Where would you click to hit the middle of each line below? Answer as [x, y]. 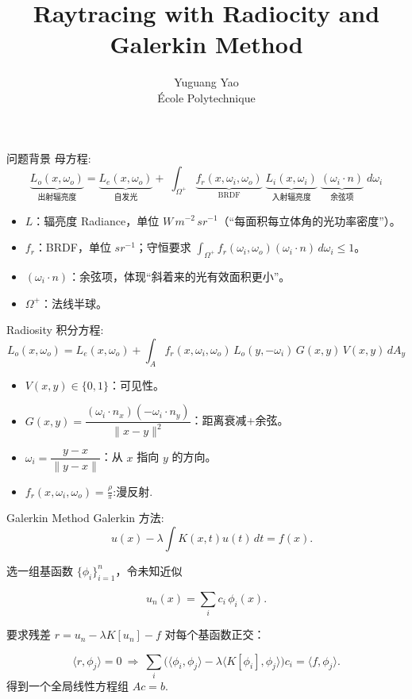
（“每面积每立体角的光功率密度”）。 [309, 220]
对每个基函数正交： [215, 634]
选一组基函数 [40, 570]
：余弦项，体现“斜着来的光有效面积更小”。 [179, 276]
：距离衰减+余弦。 [240, 420]
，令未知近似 [149, 570]
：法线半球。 [74, 303]
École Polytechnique [206, 97]
